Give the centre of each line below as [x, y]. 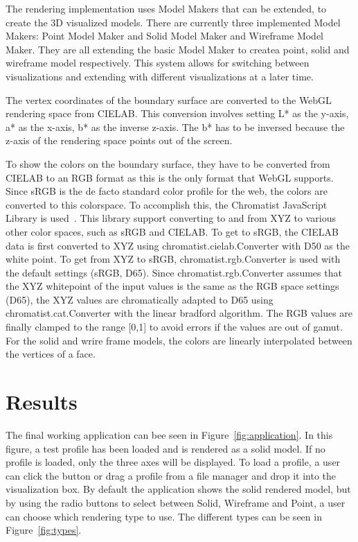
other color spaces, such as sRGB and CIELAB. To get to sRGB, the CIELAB [172, 231]
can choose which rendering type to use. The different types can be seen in [164, 516]
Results [42, 402]
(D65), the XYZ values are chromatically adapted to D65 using [140, 299]
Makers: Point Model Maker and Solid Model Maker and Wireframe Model [165, 36]
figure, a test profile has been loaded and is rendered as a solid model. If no [165, 448]
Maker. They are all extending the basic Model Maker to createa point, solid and [178, 49]
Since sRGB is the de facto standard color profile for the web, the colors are [167, 191]
